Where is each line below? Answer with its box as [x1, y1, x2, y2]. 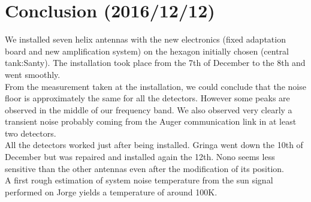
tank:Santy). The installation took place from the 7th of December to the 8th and [5, 56, 306, 69]
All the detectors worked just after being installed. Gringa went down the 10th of [5, 138, 303, 151]
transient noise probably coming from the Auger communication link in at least [5, 115, 297, 128]
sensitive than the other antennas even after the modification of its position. [5, 162, 284, 174]
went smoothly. [5, 68, 61, 80]
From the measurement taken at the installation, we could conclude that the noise [5, 80, 306, 92]
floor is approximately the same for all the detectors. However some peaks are [5, 92, 290, 104]
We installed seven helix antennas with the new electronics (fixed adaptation [5, 33, 286, 46]
